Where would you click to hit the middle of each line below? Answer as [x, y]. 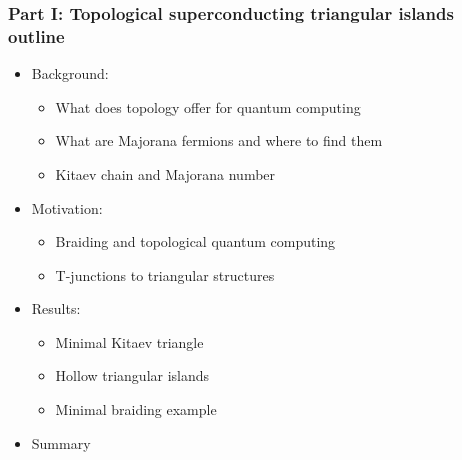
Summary [61, 442]
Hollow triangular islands [132, 375]
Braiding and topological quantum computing [195, 241]
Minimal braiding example [136, 409]
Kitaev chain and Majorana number [165, 173]
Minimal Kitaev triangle [129, 341]
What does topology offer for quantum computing [208, 106]
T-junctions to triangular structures [165, 274]
